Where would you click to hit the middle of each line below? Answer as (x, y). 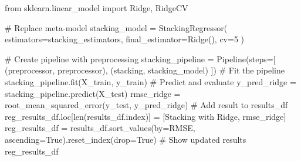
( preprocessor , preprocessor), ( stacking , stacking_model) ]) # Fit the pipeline (145, 70)
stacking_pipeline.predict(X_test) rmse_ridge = (93, 93)
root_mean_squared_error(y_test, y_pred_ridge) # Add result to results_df (146, 105)
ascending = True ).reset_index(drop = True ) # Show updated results (126, 139)
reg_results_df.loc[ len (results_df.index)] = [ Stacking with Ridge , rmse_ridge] (146, 116)
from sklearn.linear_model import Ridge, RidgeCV (97, 8)
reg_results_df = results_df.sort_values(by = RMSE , (100, 128)
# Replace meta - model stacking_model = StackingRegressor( (116, 27)
